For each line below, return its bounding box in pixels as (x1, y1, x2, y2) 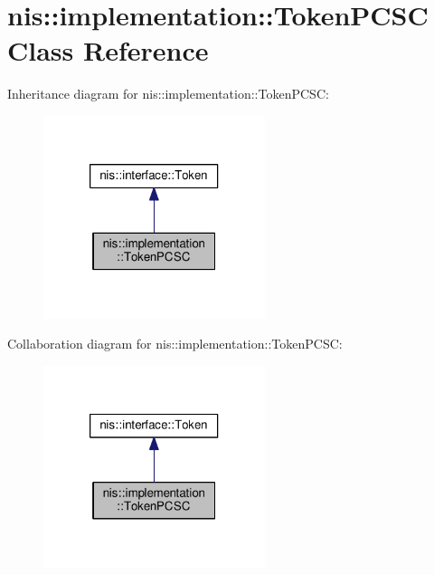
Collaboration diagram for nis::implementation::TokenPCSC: (7, 334, 343, 353)
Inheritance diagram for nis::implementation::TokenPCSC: (7, 84, 329, 103)
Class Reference (7, 32, 209, 69)
